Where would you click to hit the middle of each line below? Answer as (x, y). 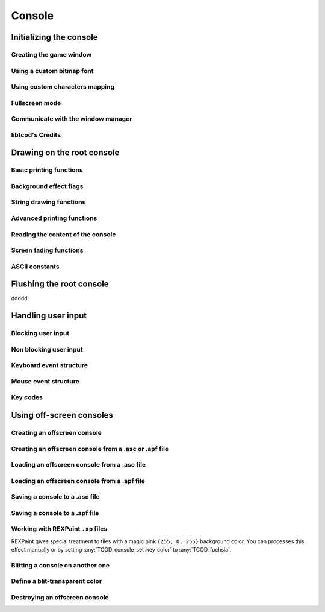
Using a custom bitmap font (52, 71)
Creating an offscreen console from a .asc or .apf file (90, 449)
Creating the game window (51, 54)
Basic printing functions (47, 170)
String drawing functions (48, 202)
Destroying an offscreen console (60, 598)
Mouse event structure (45, 381)
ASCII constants (35, 267)
